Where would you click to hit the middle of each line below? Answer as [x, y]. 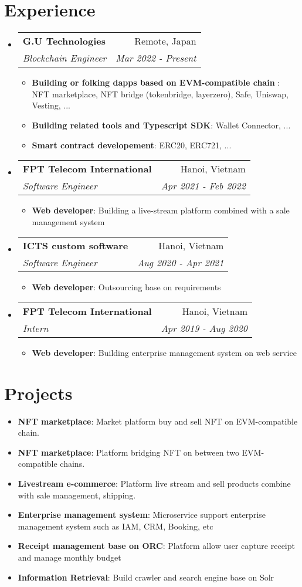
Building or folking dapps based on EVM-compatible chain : [156, 82]
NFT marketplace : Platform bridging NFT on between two [128, 452]
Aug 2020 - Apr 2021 [181, 263]
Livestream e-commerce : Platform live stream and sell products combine [154, 483]
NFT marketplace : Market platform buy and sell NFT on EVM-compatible [158, 421]
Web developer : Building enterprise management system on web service [164, 352]
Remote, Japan [165, 41]
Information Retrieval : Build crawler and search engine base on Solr [146, 577]
